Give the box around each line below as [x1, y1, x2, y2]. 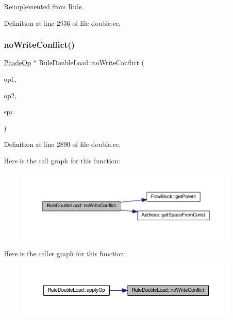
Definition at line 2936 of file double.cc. [4, 18, 121, 28]
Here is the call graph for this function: [4, 155, 120, 165]
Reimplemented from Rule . [4, 1, 84, 11]
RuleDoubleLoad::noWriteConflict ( [39, 57, 145, 68]
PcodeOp [4, 57, 31, 68]
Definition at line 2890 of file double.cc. [4, 139, 121, 149]
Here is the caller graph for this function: [4, 248, 126, 258]
